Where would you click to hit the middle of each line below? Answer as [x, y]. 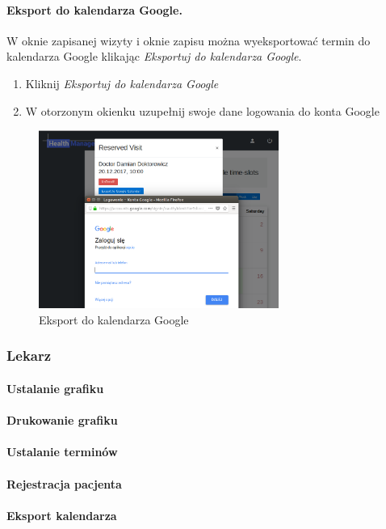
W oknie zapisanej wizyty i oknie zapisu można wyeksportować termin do [189, 40]
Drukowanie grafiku [62, 420]
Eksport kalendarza [62, 515]
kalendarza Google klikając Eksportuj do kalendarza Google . [154, 56]
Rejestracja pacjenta [64, 483]
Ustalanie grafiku [55, 388]
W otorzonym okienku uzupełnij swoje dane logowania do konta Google [202, 110]
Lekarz [29, 355]
